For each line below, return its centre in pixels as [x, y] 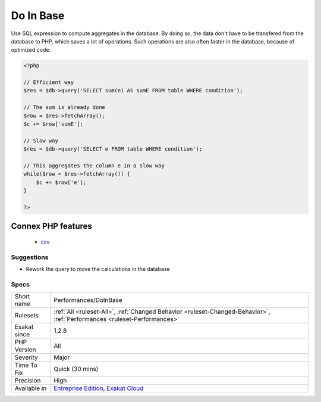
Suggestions [30, 257]
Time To [26, 365]
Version [25, 350]
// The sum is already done [64, 107]
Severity [26, 357]
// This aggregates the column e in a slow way [94, 166]
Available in [31, 388]
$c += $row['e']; [61, 182]
